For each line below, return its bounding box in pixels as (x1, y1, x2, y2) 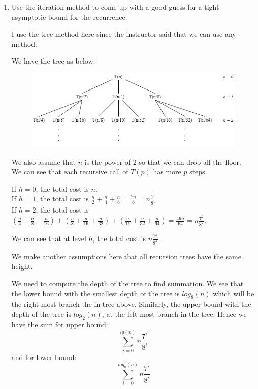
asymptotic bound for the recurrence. (11, 11, 127, 22)
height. (11, 261, 33, 272)
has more (153, 166, 181, 177)
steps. (189, 166, 207, 177)
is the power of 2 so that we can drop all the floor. (84, 156, 241, 167)
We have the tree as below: (11, 55, 95, 66)
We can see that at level (11, 232, 86, 243)
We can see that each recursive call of (11, 166, 128, 177)
